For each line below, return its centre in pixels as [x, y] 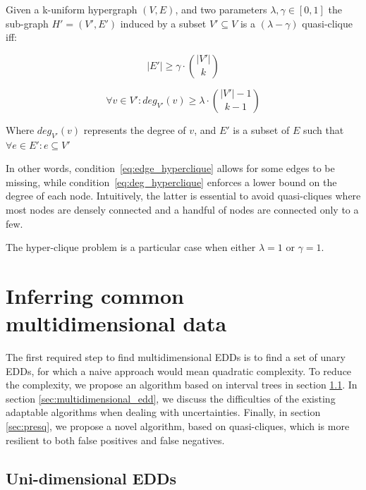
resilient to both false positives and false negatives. [115, 440]
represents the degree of [135, 129]
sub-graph [27, 23]
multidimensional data [116, 323]
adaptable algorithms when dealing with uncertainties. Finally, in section [163, 412]
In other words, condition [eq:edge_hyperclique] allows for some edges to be [170, 168]
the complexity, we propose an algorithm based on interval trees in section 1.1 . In [182, 385]
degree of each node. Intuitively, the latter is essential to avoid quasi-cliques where [183, 196]
